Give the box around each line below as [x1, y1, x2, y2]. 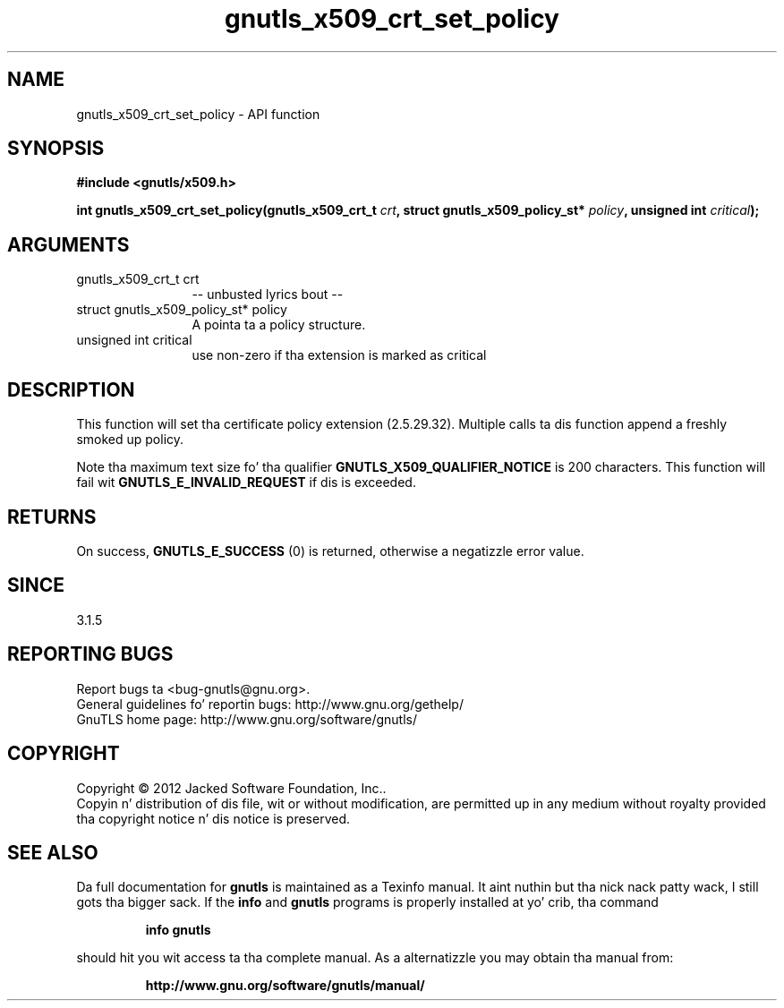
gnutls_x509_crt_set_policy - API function [76, 106, 320, 122]
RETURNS [7, 505, 97, 528]
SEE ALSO [7, 841, 98, 864]
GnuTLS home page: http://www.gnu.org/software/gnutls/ [76, 711, 417, 727]
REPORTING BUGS [7, 643, 174, 666]
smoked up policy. [76, 431, 184, 448]
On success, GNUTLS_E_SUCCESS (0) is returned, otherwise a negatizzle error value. [76, 542, 584, 559]
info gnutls [145, 922, 211, 938]
